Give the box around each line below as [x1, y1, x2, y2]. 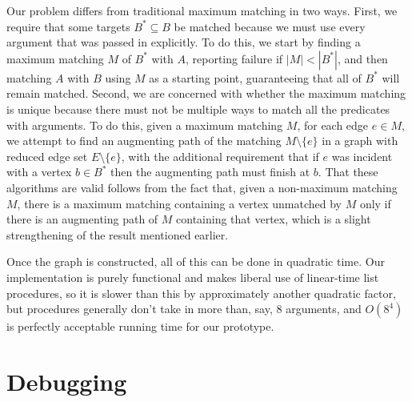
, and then [337, 50, 388, 66]
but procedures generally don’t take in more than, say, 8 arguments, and [6, 300, 362, 317]
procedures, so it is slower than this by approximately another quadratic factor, [6, 284, 396, 301]
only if [359, 195, 391, 211]
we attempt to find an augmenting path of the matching [6, 132, 282, 149]
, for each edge [297, 116, 369, 133]
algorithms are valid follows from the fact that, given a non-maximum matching [6, 179, 398, 195]
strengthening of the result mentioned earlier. [6, 226, 229, 243]
